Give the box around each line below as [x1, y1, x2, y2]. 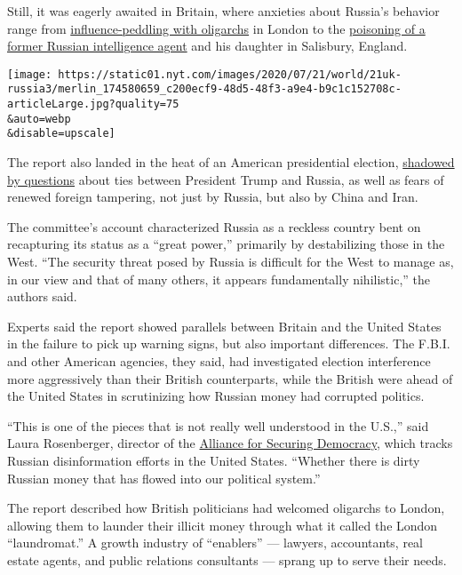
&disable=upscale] [7, 127, 115, 140]
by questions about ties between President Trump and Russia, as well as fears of [7, 170, 444, 188]
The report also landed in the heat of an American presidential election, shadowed [7, 153, 455, 172]
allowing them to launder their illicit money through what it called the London [7, 515, 438, 534]
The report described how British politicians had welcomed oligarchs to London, [7, 499, 445, 517]
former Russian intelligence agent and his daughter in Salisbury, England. [7, 36, 408, 55]
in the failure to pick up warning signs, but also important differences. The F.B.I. [7, 334, 450, 353]
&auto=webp [7, 112, 71, 125]
